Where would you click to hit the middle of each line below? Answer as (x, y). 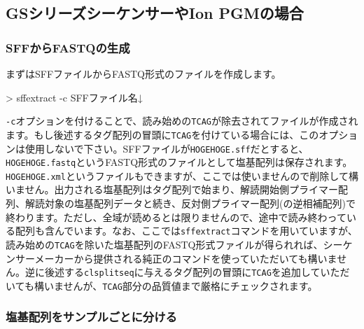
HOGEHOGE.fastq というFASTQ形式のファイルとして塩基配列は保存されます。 (179, 162)
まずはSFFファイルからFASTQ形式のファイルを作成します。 (143, 73)
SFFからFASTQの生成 (68, 47)
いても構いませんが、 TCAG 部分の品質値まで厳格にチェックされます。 (162, 285)
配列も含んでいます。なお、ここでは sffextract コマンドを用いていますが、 (186, 231)
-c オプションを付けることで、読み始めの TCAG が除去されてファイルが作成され (182, 121)
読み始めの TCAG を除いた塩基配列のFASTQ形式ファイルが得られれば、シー (174, 244)
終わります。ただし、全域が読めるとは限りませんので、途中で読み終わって (176, 217)
